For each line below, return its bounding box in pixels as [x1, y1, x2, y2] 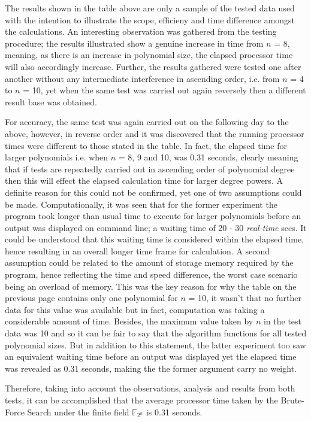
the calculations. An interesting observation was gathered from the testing [5, 25, 277, 38]
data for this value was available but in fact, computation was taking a [5, 303, 265, 315]
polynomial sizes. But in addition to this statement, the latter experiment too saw [5, 338, 306, 351]
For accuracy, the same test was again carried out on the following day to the [5, 116, 289, 128]
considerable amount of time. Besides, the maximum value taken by [5, 315, 253, 327]
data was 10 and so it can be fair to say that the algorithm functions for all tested [5, 327, 307, 339]
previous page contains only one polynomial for [5, 292, 178, 304]
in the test [263, 315, 302, 327]
